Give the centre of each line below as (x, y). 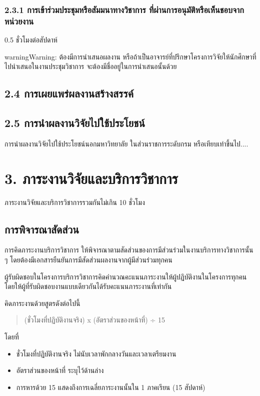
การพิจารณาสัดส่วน (42, 229)
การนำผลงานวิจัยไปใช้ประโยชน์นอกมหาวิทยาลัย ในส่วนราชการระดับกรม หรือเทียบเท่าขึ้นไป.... (126, 143)
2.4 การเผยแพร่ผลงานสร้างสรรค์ (69, 93)
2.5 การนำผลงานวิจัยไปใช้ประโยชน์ (75, 123)
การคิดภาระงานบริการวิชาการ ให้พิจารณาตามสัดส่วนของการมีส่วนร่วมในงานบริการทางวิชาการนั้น (129, 250)
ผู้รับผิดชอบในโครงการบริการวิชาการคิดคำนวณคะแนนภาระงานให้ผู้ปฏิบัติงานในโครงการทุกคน (126, 276)
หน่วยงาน (19, 21)
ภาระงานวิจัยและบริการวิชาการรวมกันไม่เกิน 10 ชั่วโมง (75, 202)
